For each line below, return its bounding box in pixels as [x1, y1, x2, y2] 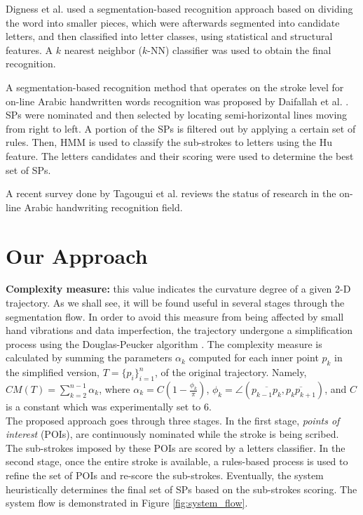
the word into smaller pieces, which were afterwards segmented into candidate [6, 15, 340, 29]
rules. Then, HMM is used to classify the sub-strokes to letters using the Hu [6, 135, 332, 149]
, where [99, 382, 130, 396]
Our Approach [6, 241, 148, 269]
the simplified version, [6, 365, 100, 380]
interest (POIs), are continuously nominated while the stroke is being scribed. [6, 427, 339, 441]
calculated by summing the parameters [6, 350, 172, 365]
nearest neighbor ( [64, 42, 143, 57]
